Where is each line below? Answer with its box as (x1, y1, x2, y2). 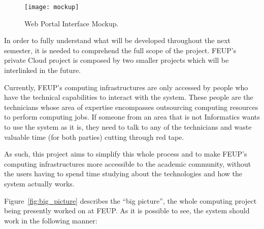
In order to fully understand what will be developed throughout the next (4, 35, 230, 46)
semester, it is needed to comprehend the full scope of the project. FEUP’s (4, 45, 237, 55)
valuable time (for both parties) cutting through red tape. (4, 131, 184, 142)
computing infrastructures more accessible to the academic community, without (4, 158, 251, 169)
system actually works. (4, 178, 75, 188)
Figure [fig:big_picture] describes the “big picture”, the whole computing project (4, 195, 257, 206)
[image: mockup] (24, 4, 79, 11)
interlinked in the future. (4, 65, 81, 75)
